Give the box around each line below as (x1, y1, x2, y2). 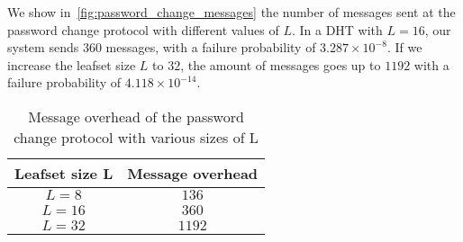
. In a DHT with (291, 20, 383, 39)
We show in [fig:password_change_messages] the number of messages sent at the (7, 3, 456, 21)
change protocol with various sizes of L (14, 126, 259, 148)
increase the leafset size (7, 55, 136, 74)
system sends (7, 38, 79, 57)
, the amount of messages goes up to (180, 55, 381, 74)
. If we (386, 38, 422, 57)
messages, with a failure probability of (105, 38, 316, 57)
